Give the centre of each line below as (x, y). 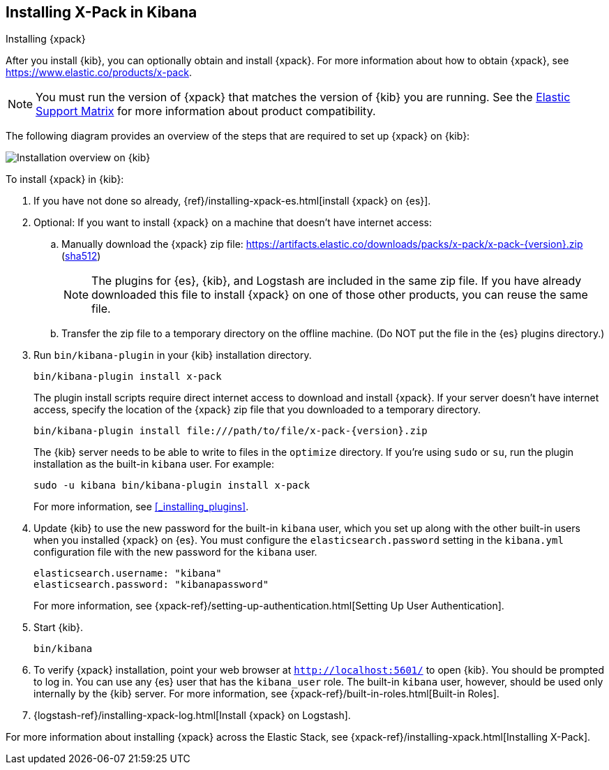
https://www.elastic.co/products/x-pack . (99, 73)
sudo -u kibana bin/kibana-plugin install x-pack (172, 486)
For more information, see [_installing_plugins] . (141, 507)
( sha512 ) (81, 256)
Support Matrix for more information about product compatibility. (206, 111)
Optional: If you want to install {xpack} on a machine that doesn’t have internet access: (233, 223)
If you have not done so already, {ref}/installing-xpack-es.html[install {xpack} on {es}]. (232, 201)
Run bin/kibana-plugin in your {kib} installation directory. (173, 355)
